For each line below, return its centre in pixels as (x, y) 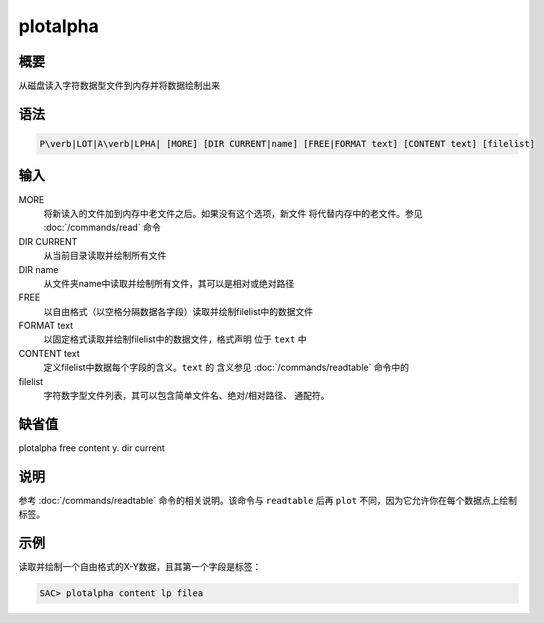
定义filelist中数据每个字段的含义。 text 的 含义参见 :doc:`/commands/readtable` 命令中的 (226, 367)
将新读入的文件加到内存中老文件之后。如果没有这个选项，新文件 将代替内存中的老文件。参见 (233, 213)
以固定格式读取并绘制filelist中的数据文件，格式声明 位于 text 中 (175, 339)
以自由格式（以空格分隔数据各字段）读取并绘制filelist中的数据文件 (178, 311)
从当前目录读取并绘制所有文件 (105, 256)
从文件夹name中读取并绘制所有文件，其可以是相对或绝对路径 (169, 283)
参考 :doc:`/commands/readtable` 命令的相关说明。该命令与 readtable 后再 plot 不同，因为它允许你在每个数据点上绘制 (267, 500)
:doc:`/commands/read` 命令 (102, 227)
